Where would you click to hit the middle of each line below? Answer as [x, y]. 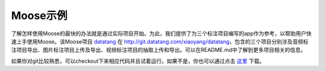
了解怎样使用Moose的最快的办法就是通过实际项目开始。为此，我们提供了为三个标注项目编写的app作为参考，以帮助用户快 [161, 33]
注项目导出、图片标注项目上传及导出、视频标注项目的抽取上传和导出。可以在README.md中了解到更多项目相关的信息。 [159, 50]
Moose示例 [39, 16]
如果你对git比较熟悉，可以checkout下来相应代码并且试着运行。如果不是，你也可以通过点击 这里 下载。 [138, 61]
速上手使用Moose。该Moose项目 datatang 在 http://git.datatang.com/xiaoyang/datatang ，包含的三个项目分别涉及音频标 [160, 41]
